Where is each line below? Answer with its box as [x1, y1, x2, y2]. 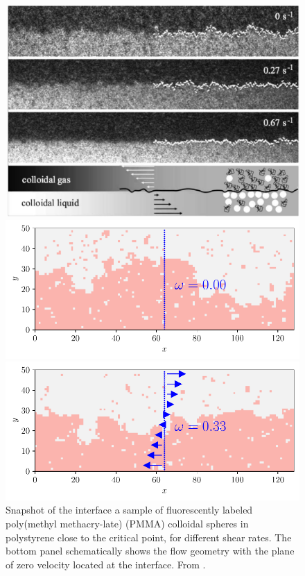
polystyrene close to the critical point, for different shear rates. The [6, 530, 292, 544]
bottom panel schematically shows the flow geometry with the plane [6, 543, 295, 558]
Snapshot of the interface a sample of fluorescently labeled [6, 502, 253, 517]
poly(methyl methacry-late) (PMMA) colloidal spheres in [6, 516, 249, 530]
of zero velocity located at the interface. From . [6, 557, 206, 571]
